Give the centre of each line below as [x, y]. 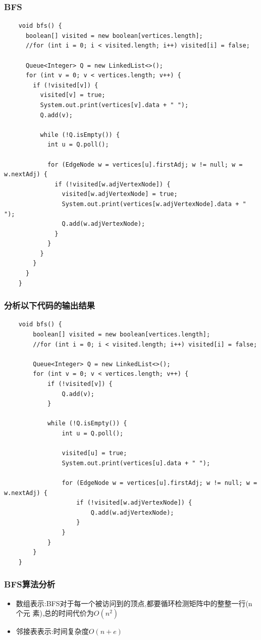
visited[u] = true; [94, 453]
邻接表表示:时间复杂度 [52, 631]
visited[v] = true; [73, 95]
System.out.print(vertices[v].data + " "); [114, 105]
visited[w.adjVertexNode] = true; [120, 194]
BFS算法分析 [30, 584]
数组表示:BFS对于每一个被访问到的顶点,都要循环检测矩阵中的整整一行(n [134, 603]
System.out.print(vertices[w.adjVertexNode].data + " [154, 204]
